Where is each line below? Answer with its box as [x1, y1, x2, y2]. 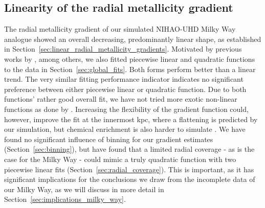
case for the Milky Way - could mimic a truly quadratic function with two [4, 153, 236, 164]
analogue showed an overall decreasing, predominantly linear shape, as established [4, 33, 261, 44]
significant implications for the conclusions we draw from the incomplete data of [4, 174, 255, 184]
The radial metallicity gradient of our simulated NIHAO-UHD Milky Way [4, 24, 236, 34]
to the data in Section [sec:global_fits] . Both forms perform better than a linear [4, 63, 256, 74]
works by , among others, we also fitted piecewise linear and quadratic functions [4, 53, 255, 64]
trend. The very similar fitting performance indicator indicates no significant [4, 74, 244, 84]
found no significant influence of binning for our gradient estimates [4, 133, 213, 144]
